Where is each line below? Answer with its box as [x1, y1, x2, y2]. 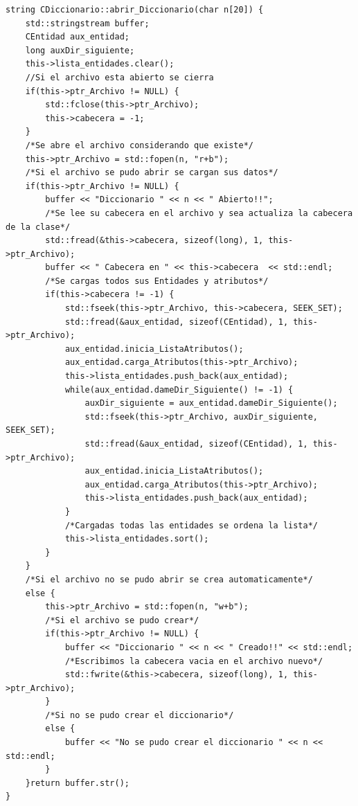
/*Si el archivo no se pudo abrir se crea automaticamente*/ [25, 574, 313, 584]
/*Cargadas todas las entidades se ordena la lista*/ [64, 520, 319, 530]
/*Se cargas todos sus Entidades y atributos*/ [45, 276, 269, 286]
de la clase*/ [6, 222, 71, 232]
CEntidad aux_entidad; [25, 32, 129, 42]
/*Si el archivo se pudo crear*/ [45, 615, 199, 625]
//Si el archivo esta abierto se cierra [25, 72, 214, 82]
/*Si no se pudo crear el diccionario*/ [45, 710, 234, 720]
